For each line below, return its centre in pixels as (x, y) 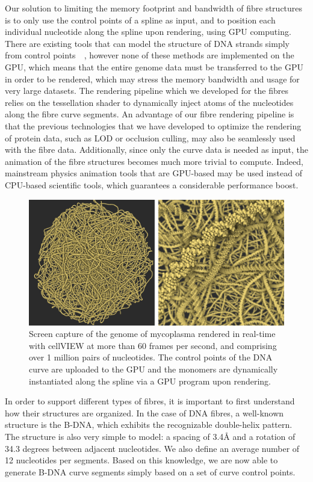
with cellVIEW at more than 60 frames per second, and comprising (153, 345)
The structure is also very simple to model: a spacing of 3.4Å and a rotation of (150, 436)
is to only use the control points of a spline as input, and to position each (140, 20)
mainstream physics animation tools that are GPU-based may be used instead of (154, 173)
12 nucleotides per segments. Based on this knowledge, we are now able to (141, 460)
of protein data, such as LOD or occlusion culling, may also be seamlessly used (150, 137)
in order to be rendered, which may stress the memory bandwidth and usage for (152, 79)
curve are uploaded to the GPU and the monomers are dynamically (153, 369)
